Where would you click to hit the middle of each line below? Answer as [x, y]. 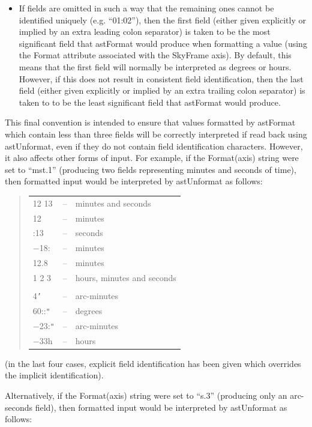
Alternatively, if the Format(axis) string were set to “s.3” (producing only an [146, 395]
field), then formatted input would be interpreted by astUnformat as [161, 407]
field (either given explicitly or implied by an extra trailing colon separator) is [162, 90]
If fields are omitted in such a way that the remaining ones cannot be [146, 8]
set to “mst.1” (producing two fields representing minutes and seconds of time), [151, 169]
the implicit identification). [54, 375]
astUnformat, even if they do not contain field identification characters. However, [154, 146]
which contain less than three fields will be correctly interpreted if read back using [156, 134]
